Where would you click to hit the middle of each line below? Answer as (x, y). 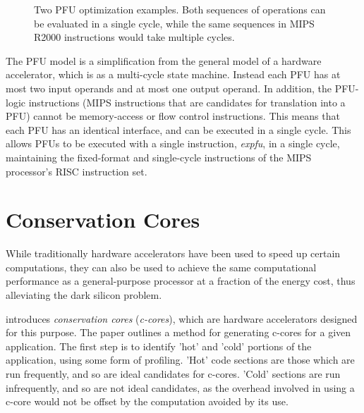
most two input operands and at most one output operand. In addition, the (169, 88)
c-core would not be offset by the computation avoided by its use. (147, 401)
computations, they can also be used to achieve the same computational (161, 267)
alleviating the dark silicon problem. (84, 295)
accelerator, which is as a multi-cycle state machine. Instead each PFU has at (173, 74)
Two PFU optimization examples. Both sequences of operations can (180, 9)
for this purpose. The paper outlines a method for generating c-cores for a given (178, 332)
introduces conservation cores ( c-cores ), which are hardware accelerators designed (182, 318)
